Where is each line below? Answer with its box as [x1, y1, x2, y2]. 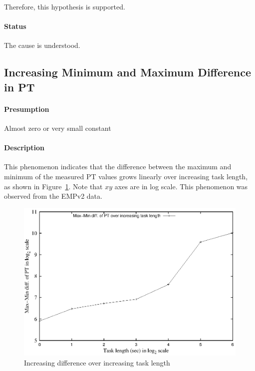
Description [4, 142, 45, 153]
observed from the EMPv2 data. [4, 191, 102, 201]
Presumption [4, 103, 49, 114]
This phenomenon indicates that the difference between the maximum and [4, 161, 232, 172]
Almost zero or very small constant [4, 122, 111, 133]
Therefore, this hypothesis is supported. [4, 1, 125, 11]
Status [4, 21, 26, 31]
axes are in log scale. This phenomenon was [114, 181, 248, 191]
